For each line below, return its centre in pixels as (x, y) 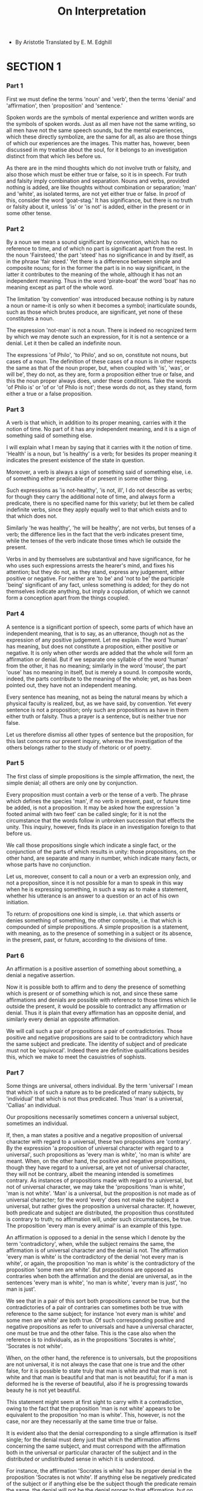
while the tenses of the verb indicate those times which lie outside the (93, 541)
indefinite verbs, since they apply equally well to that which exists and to (97, 510)
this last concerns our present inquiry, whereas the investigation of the (95, 741)
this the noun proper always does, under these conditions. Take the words (99, 381)
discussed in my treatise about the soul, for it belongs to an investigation (97, 150)
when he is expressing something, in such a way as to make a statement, (98, 889)
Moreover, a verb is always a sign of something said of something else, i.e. (99, 472)
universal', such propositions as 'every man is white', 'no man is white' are (98, 1155)
